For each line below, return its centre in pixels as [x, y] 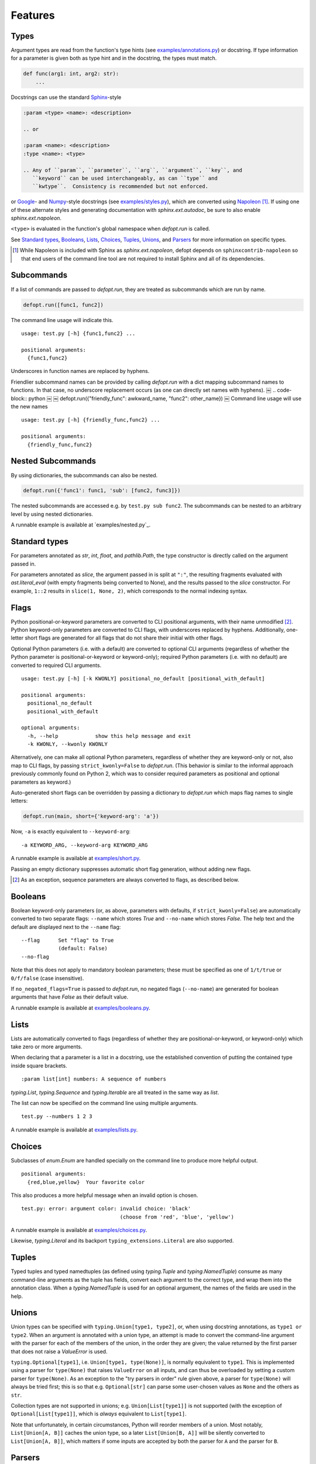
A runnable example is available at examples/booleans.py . [80, 1008]
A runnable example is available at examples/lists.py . [74, 1130]
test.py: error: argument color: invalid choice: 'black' [106, 1209]
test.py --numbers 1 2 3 [57, 1116]
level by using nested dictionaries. [52, 514]
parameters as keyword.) [41, 782]
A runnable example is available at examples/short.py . [76, 858]
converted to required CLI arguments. [56, 665]
